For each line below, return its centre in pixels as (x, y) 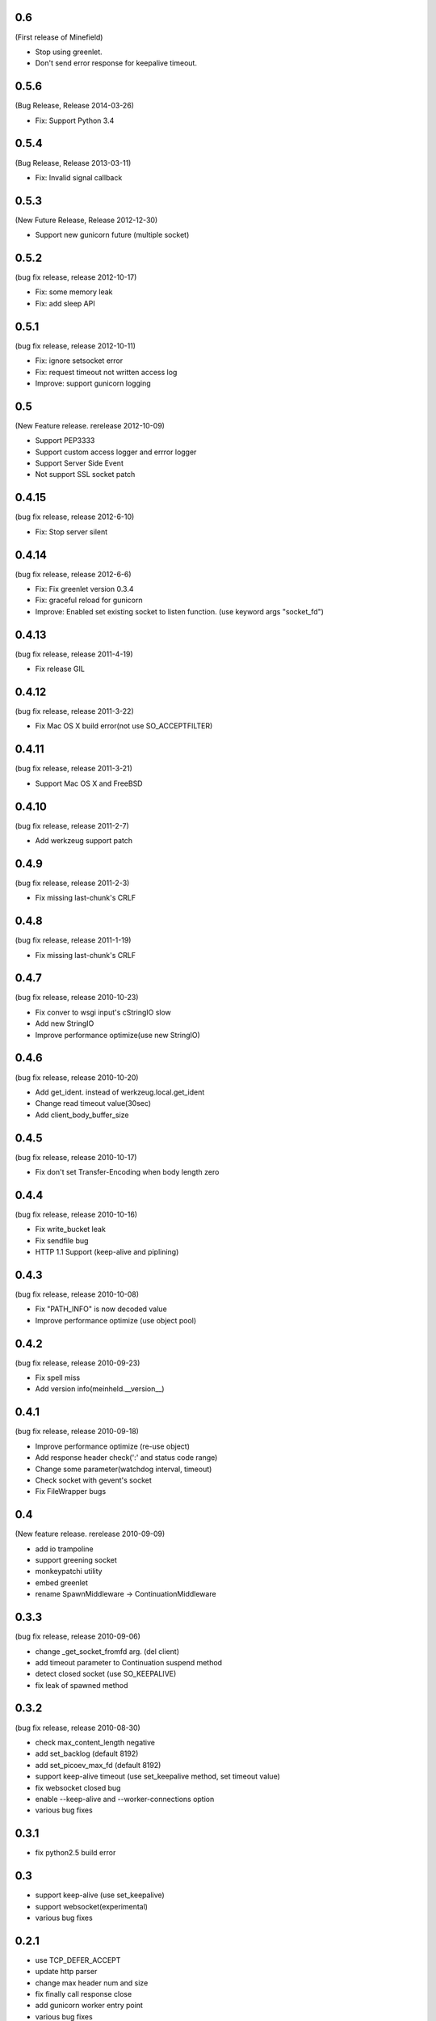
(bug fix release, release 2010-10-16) (76, 1214)
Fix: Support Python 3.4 (75, 120)
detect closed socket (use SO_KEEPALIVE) (106, 1674)
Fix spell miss (58, 1378)
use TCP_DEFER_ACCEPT (78, 1960)
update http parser (66, 1972)
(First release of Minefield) (59, 37)
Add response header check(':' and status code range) (126, 1458)
